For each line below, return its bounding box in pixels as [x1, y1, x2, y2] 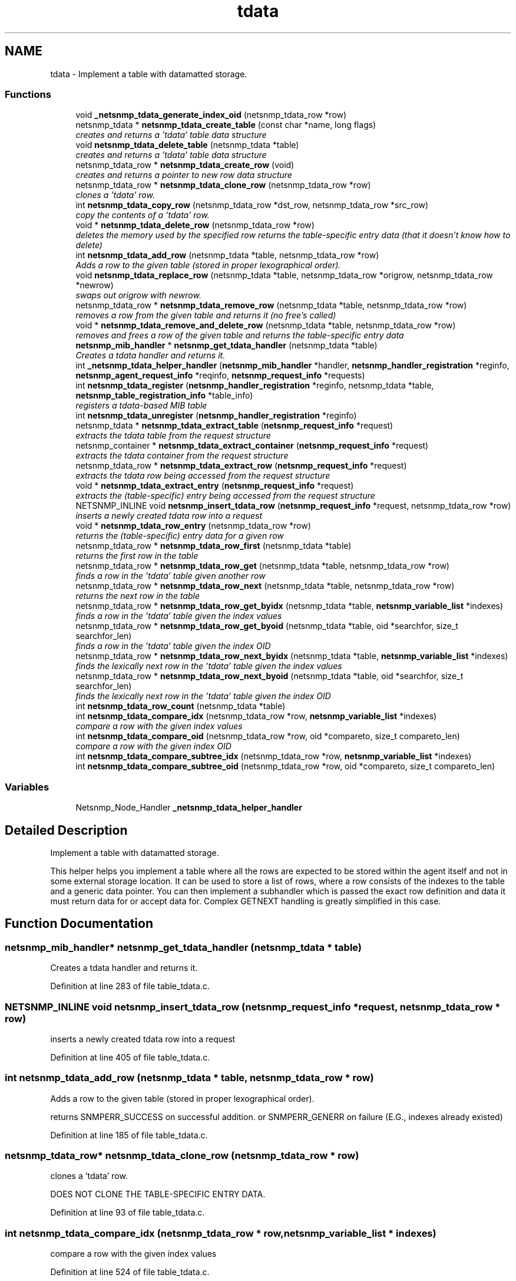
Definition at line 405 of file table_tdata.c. [50, 1052, 210, 1062]
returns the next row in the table [75, 591, 200, 601]
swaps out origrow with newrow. [75, 290, 201, 301]
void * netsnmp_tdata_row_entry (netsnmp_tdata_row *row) [75, 521, 311, 531]
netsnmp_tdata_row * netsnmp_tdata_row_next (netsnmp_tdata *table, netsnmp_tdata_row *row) [75, 581, 455, 591]
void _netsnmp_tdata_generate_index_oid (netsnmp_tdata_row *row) [75, 110, 347, 120]
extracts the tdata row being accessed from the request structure [75, 470, 330, 481]
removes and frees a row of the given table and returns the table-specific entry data [75, 330, 404, 341]
